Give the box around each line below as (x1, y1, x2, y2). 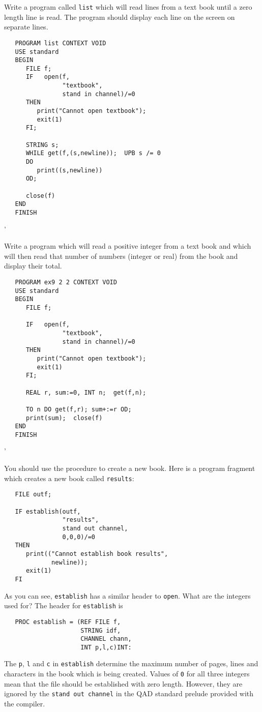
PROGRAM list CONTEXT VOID (15, 39, 106, 47)
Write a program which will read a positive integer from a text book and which (4, 241, 251, 251)
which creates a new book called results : (4, 472, 134, 483)
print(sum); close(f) (25, 414, 103, 422)
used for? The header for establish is (4, 600, 123, 611)
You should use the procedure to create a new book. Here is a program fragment (4, 463, 255, 473)
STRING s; (25, 141, 59, 149)
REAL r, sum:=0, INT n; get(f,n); (25, 389, 147, 396)
